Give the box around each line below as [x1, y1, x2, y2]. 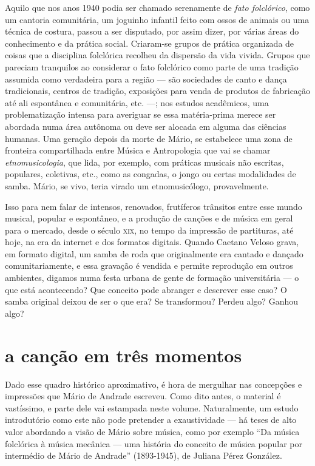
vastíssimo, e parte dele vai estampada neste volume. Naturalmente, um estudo [5, 401, 299, 414]
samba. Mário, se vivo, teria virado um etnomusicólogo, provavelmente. [5, 179, 269, 192]
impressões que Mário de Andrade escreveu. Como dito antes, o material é [5, 390, 281, 402]
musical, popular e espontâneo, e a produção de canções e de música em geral [5, 212, 293, 225]
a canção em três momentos [5, 342, 242, 367]
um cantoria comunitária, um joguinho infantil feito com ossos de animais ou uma [5, 13, 310, 25]
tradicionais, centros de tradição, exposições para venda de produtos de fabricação [5, 84, 311, 97]
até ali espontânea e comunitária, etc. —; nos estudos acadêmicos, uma [5, 96, 269, 109]
